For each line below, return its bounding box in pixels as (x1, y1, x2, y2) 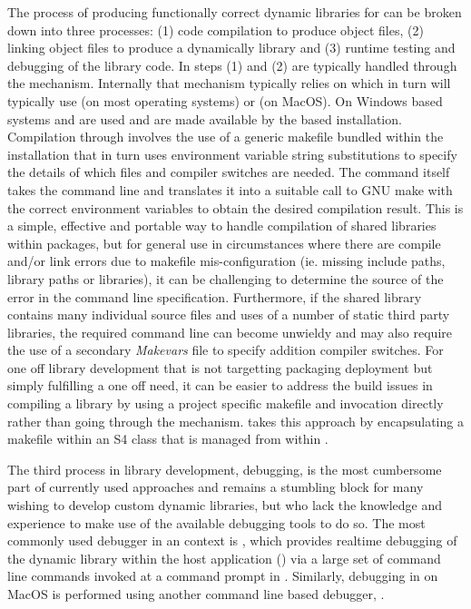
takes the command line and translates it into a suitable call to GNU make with (7, 180, 453, 199)
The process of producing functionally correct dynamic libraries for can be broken (7, 3, 462, 21)
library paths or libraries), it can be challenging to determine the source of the (7, 269, 444, 288)
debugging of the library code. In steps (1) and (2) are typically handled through (7, 55, 457, 74)
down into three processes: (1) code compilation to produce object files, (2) (7, 20, 424, 39)
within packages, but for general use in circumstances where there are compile (7, 233, 441, 252)
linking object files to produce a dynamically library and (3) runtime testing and (7, 38, 456, 57)
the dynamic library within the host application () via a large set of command (7, 548, 441, 567)
